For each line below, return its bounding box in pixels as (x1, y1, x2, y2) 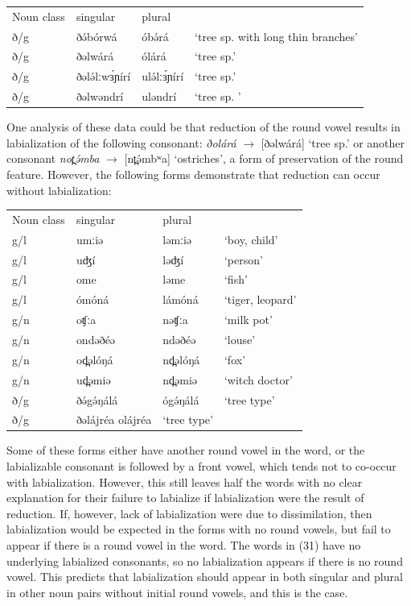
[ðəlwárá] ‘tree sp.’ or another (261, 134, 405, 151)
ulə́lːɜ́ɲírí (142, 68, 184, 85)
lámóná (162, 291, 199, 308)
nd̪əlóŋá (162, 351, 200, 367)
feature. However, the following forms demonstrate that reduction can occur (6, 166, 380, 182)
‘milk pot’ (224, 311, 273, 328)
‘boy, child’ (224, 230, 278, 247)
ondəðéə (76, 331, 116, 347)
